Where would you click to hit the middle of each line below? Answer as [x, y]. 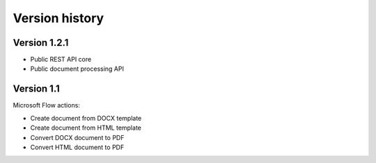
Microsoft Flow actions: [46, 105]
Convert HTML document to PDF [77, 147]
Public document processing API [77, 69]
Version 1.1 [37, 89]
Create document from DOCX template [86, 118]
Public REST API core [61, 60]
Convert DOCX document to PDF [77, 137]
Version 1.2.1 [41, 43]
